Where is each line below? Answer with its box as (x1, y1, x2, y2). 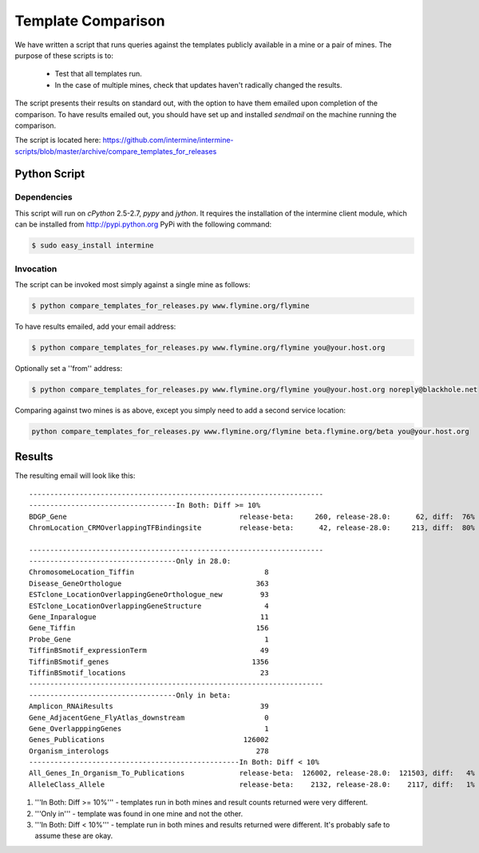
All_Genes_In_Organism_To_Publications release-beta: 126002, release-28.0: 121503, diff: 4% (29, 768, 475, 778)
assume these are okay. (34, 831, 113, 841)
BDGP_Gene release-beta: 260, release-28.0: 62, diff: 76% (29, 511, 475, 521)
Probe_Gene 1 (29, 634, 269, 644)
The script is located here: (14, 136, 101, 145)
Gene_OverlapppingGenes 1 (29, 724, 269, 733)
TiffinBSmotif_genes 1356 (29, 657, 269, 666)
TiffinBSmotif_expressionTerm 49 (29, 646, 269, 655)
